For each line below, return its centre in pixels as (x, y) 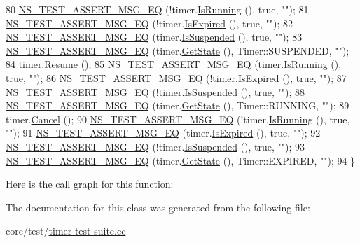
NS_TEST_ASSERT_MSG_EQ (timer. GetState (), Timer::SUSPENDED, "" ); (178, 50)
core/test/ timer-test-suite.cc (66, 231)
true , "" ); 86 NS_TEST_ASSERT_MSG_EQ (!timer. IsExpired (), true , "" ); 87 (176, 77)
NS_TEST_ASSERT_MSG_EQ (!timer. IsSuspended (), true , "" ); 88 (155, 91)
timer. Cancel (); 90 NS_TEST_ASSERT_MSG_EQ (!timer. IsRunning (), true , (178, 119)
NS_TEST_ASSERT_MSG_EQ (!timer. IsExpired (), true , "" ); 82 (150, 23)
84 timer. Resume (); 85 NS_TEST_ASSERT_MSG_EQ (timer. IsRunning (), (174, 64)
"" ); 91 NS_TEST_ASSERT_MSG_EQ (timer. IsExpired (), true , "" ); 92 (163, 133)
